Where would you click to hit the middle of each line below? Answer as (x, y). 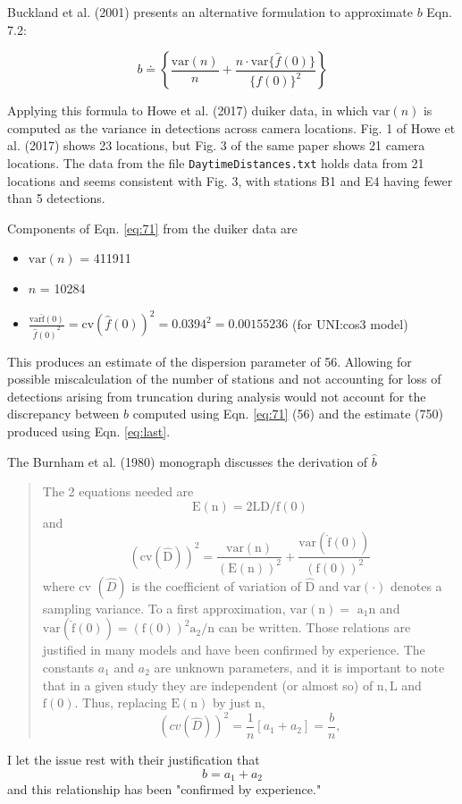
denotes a (416, 585)
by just (231, 702)
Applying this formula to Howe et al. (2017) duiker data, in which (188, 110)
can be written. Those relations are (315, 627)
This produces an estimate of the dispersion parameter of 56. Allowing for (210, 361)
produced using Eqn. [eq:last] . (89, 431)
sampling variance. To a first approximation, (164, 608)
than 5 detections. (56, 198)
